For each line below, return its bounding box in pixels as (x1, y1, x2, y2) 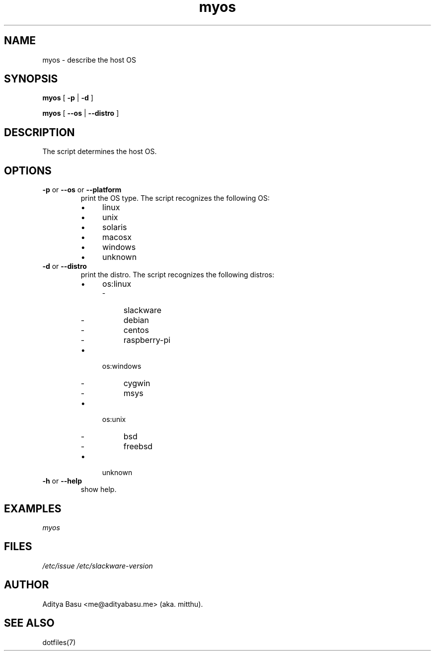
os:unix (102, 415, 126, 424)
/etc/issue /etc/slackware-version (42, 561, 153, 570)
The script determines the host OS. (42, 147, 157, 156)
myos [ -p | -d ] (42, 93, 93, 102)
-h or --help (42, 477, 82, 486)
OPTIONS (4, 164, 52, 177)
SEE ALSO (4, 617, 55, 630)
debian (123, 315, 149, 326)
